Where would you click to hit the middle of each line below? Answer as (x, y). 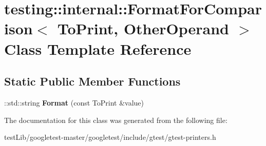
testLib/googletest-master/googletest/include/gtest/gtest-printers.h (110, 137)
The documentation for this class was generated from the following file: (116, 120)
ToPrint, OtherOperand (143, 28)
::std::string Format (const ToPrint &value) (74, 102)
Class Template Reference (98, 48)
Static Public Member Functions (92, 81)
